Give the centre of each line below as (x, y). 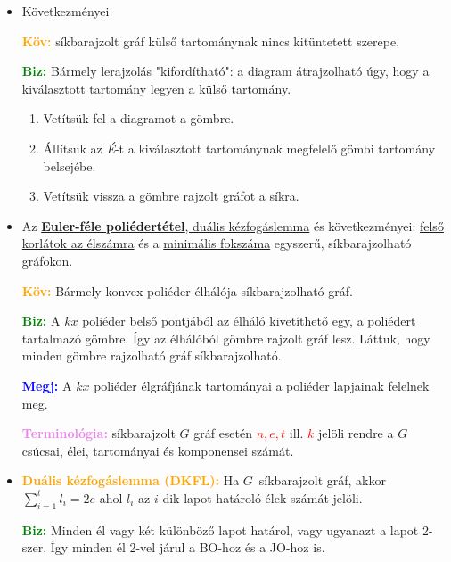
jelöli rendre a (356, 433)
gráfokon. (47, 260)
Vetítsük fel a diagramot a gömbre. (139, 118)
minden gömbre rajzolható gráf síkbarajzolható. (152, 355)
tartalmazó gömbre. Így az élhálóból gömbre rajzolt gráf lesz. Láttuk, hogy (226, 338)
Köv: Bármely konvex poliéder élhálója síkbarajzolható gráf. (187, 290)
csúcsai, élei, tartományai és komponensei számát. (158, 450)
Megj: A (47, 385)
